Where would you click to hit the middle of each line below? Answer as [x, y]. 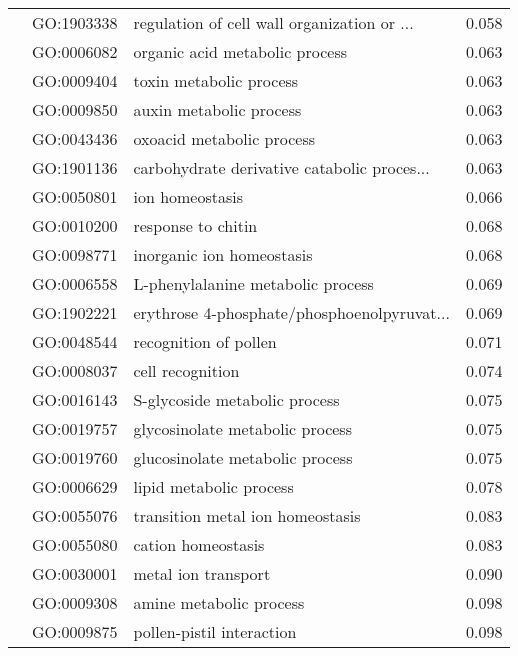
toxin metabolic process [216, 80]
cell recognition [186, 370]
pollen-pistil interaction [215, 631]
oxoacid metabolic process [224, 138]
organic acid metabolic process [240, 51]
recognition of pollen [205, 341]
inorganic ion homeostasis [223, 254]
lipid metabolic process [213, 486]
